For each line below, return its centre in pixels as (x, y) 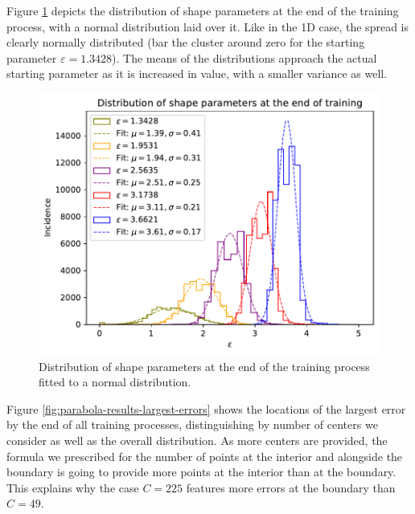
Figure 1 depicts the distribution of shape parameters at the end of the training (203, 10)
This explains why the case (73, 487)
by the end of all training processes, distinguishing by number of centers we (192, 424)
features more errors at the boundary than (291, 487)
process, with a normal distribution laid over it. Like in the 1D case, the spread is (207, 26)
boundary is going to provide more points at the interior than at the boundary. (201, 472)
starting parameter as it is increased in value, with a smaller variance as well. (197, 73)
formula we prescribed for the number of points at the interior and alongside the (205, 456)
